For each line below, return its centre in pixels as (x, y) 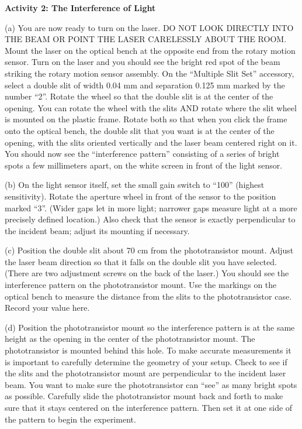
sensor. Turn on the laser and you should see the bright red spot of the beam (143, 62)
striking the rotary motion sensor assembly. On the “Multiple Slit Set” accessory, (150, 73)
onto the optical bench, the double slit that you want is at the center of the (140, 130)
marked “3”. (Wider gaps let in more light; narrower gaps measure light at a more (151, 207)
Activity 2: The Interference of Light (80, 8)
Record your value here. (47, 308)
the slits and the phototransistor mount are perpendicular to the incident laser (145, 373)
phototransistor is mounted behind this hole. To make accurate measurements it (148, 350)
